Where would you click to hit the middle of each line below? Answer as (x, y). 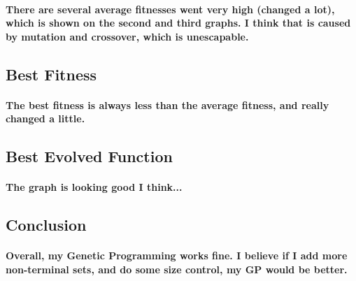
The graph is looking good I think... (94, 187)
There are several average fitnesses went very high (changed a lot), (170, 9)
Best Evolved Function (89, 156)
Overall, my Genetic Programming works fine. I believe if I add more (177, 255)
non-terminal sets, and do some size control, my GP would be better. (177, 269)
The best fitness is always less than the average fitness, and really (168, 105)
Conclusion (46, 225)
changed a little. (45, 118)
